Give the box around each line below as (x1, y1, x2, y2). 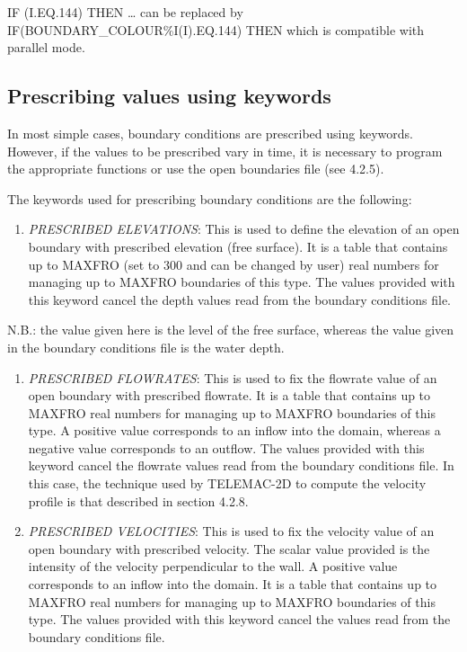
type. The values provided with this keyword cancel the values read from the (28, 610, 451, 629)
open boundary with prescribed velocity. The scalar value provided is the (28, 539, 430, 558)
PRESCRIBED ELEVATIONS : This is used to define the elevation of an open (28, 219, 460, 238)
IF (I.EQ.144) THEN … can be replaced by (7, 3, 243, 21)
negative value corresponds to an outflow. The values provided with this (28, 438, 425, 457)
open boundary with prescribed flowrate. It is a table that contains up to (28, 386, 431, 405)
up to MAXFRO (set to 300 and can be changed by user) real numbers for (28, 255, 439, 273)
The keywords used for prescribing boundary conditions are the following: (7, 189, 412, 208)
